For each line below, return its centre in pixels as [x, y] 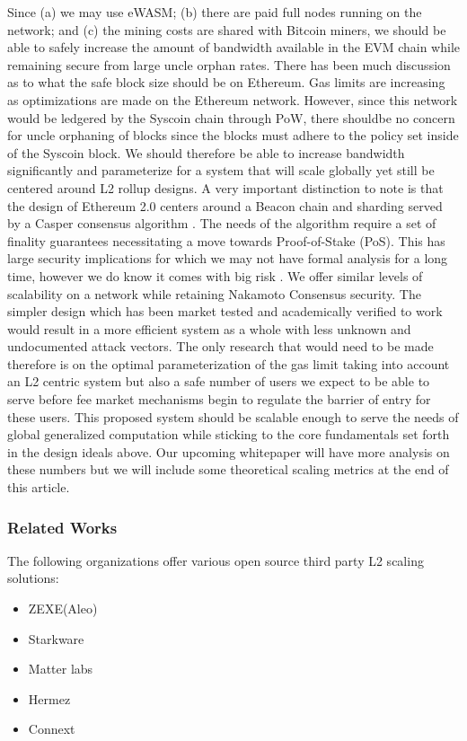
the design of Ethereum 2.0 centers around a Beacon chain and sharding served [225, 205]
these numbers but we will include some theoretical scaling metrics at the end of [228, 469]
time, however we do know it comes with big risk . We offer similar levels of [215, 275]
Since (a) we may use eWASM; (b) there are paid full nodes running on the [215, 12]
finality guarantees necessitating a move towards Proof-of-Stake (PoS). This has [226, 240]
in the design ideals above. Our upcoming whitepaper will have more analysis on [229, 451]
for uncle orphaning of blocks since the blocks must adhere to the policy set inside [233, 135]
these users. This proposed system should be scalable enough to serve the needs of [233, 416]
